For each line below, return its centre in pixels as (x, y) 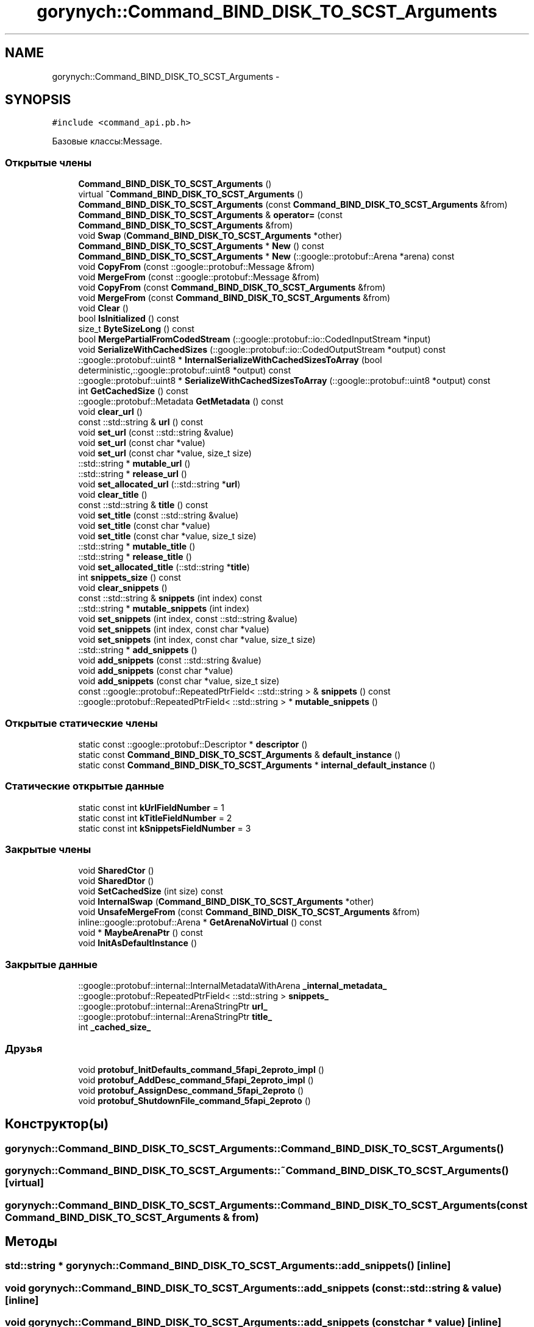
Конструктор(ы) (57, 1124)
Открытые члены (48, 162)
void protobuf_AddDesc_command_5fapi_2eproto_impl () (196, 1080)
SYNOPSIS (38, 100)
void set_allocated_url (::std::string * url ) (159, 484)
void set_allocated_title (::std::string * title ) (164, 567)
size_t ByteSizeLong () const (136, 329)
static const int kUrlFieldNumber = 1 (151, 807)
